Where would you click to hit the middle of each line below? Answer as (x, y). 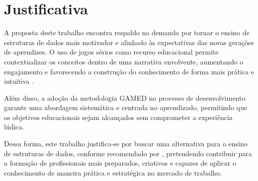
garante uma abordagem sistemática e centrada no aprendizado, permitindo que (126, 107)
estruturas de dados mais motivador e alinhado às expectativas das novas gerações (129, 42)
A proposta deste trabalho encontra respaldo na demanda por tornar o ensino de (127, 32)
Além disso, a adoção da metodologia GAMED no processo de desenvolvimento (125, 97)
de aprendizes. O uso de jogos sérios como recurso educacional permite (111, 52)
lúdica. (14, 127)
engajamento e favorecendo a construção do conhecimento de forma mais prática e (129, 71)
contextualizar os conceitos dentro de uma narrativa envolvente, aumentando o (124, 61)
